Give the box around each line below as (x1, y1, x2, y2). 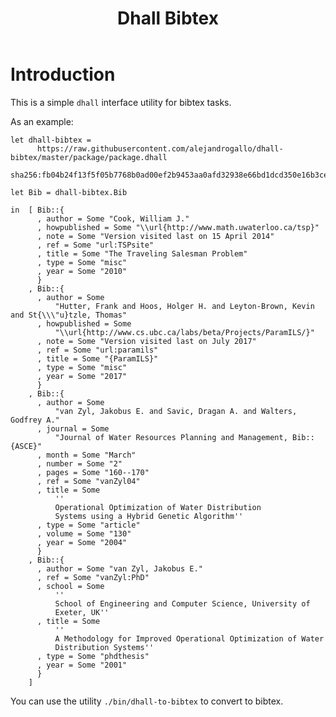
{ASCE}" (10, 441, 43, 451)
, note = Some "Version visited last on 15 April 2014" (36, 231, 275, 241)
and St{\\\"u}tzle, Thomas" (10, 310, 128, 320)
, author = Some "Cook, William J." (36, 213, 190, 224)
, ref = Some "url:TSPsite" (36, 240, 155, 250)
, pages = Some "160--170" (36, 467, 150, 477)
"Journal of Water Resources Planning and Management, (54, 432, 288, 442)
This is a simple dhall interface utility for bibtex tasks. (10, 96, 232, 108)
